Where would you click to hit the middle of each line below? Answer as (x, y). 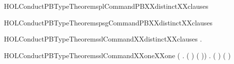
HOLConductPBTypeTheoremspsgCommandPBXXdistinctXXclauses (108, 22)
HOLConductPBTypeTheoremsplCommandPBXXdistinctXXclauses (106, 6)
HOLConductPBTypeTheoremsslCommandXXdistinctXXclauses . (103, 39)
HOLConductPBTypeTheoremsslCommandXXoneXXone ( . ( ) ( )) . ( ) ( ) (117, 55)
